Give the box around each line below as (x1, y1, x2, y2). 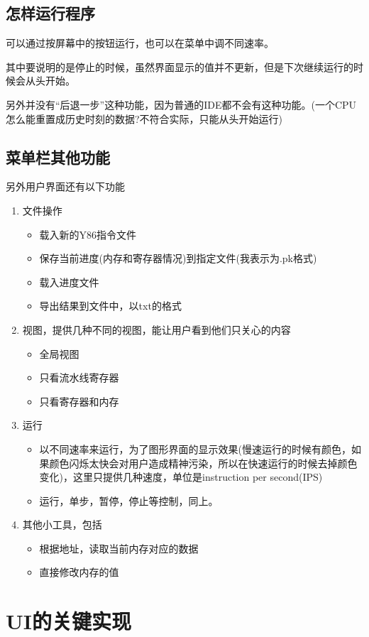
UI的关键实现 (6, 606, 131, 636)
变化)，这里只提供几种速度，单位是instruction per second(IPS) (39, 469, 323, 484)
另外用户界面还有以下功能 (6, 179, 125, 194)
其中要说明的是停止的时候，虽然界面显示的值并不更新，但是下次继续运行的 (6, 59, 353, 74)
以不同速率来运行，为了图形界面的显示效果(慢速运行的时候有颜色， (39, 441, 352, 456)
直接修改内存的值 (39, 565, 119, 579)
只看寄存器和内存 (39, 393, 119, 408)
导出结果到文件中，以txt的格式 (39, 298, 182, 313)
